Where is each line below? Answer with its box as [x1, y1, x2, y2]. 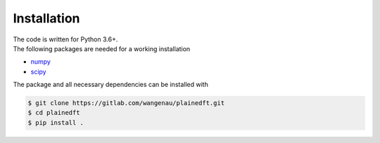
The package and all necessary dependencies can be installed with [13, 81, 209, 89]
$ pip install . [27, 118, 84, 126]
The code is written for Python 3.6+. [13, 35, 118, 43]
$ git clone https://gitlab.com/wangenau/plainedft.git [27, 99, 225, 107]
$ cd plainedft [27, 109, 80, 117]
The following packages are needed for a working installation [13, 44, 191, 53]
